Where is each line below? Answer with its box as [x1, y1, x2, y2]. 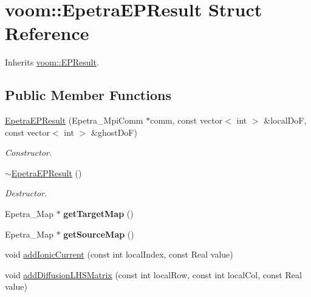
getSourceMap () [63, 227, 134, 240]
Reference [5, 21, 89, 45]
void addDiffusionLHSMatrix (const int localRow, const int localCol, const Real [5, 268, 302, 281]
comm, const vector [150, 114, 223, 127]
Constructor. [5, 146, 52, 159]
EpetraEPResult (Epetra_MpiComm [5, 114, 143, 127]
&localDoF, [264, 114, 307, 127]
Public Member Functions [5, 85, 171, 104]
